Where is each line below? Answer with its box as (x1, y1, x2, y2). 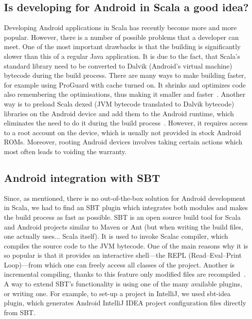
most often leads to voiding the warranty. (4, 146, 127, 156)
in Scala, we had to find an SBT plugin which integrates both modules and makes (4, 202, 248, 213)
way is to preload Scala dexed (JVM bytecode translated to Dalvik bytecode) (4, 98, 234, 108)
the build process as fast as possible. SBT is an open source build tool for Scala (4, 212, 241, 222)
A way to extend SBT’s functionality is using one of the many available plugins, (4, 279, 242, 289)
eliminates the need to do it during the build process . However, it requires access (4, 118, 248, 128)
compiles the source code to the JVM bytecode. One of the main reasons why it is (4, 240, 248, 250)
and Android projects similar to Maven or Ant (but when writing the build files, (4, 221, 243, 231)
